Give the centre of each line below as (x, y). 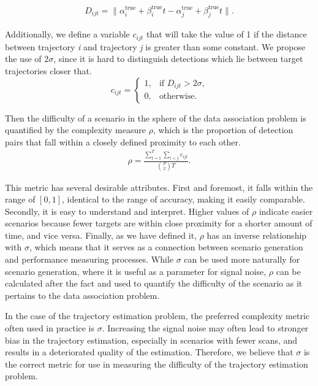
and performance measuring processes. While (89, 259)
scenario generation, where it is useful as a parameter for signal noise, (136, 271)
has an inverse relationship (257, 235)
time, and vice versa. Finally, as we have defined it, (101, 235)
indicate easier (286, 211)
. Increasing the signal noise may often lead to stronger (205, 328)
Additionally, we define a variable (67, 34)
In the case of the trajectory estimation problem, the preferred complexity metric (157, 316)
